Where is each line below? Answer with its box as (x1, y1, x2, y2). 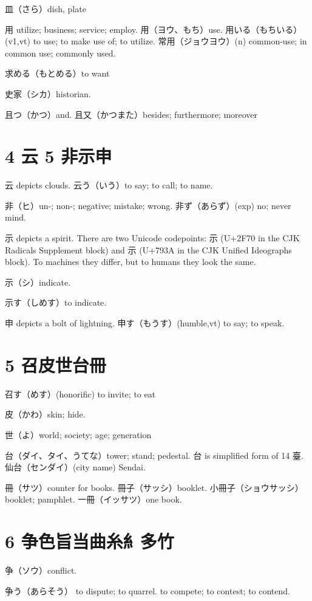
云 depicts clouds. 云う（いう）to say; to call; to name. (5, 179, 213, 191)
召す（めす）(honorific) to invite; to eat (5, 387, 156, 400)
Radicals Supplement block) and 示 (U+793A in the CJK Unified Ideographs (5, 243, 292, 256)
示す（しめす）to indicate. (5, 296, 107, 309)
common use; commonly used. (5, 46, 116, 59)
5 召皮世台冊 (5, 352, 106, 377)
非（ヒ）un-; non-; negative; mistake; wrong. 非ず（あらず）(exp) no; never (5, 199, 291, 211)
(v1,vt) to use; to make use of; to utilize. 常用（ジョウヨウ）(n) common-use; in (5, 35, 307, 47)
